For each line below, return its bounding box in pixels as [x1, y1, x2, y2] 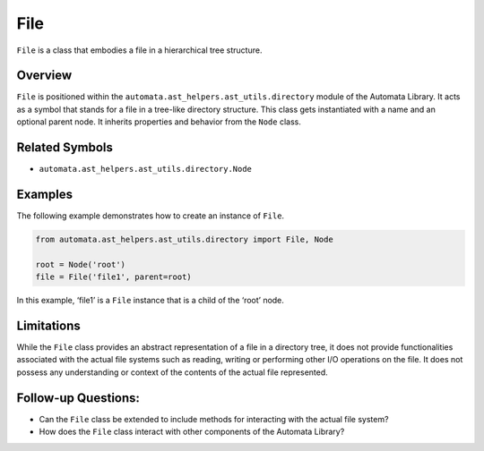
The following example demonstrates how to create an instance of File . [16, 210, 285, 221]
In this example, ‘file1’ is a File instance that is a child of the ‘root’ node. [16, 295, 284, 306]
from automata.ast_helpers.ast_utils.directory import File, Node [35, 234, 333, 245]
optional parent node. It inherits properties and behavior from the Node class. [16, 116, 302, 127]
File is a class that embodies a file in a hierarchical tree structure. [16, 45, 263, 55]
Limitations [16, 319, 81, 333]
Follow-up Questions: [16, 390, 141, 405]
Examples [16, 186, 73, 201]
